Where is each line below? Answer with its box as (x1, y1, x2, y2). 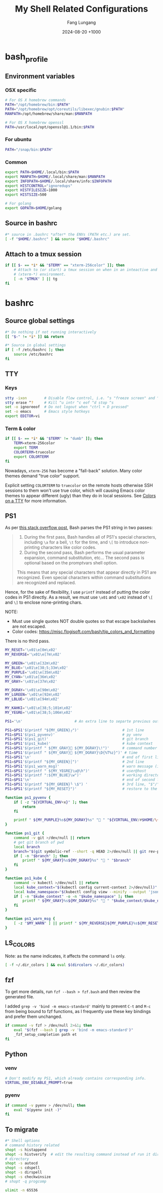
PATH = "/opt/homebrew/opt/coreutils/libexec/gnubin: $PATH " (5, 107, 125, 111)
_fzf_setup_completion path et (14, 1032, 77, 1037)
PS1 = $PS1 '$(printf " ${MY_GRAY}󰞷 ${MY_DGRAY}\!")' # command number (5, 746, 158, 751)
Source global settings (5, 317, 75, 325)
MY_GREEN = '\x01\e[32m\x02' (5, 661, 60, 666)
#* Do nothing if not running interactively (5, 329, 97, 334)
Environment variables (5, 72, 75, 80)
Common (5, 159, 28, 165)
